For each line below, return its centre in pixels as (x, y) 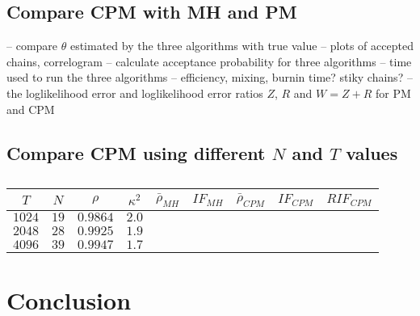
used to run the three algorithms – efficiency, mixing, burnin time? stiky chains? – (210, 77)
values (372, 152)
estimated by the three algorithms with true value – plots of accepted (241, 46)
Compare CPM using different (136, 152)
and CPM (31, 109)
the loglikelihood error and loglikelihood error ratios (135, 93)
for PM (393, 93)
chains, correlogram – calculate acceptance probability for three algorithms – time (209, 61)
